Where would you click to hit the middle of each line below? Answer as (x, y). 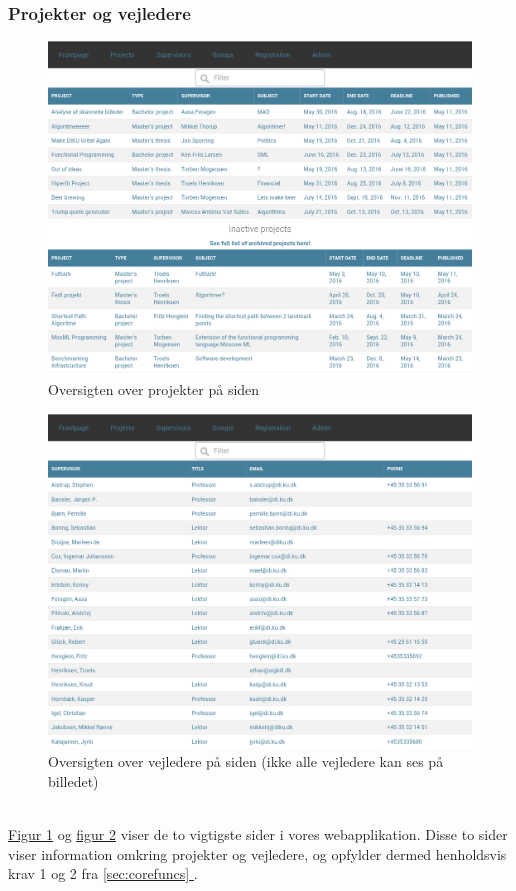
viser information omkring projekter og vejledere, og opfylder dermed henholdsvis (257, 853)
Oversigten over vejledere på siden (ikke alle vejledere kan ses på (246, 761)
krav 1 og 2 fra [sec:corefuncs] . (103, 873)
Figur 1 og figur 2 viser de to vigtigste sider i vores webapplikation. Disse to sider (258, 834)
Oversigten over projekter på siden (154, 388)
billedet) (73, 780)
